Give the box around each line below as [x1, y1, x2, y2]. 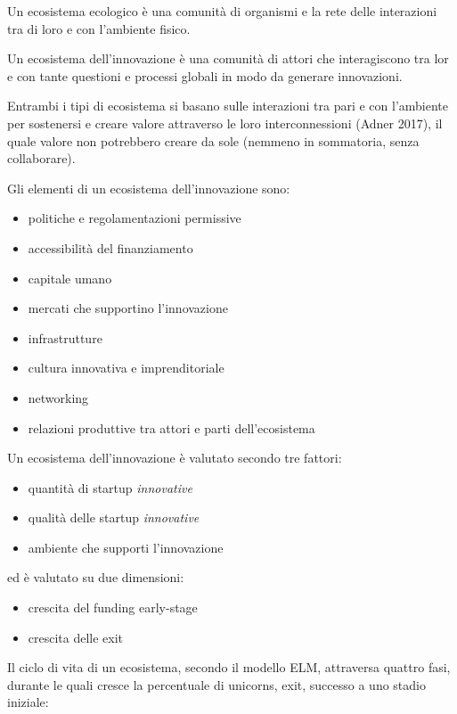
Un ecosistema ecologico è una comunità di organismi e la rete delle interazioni [7, 2, 437, 20]
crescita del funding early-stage [28, 598, 198, 617]
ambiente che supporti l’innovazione [28, 538, 224, 556]
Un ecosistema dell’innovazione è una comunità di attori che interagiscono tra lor [7, 49, 449, 68]
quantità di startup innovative [28, 478, 192, 497]
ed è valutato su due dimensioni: [7, 568, 184, 587]
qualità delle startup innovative [28, 508, 200, 527]
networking [28, 388, 89, 406]
